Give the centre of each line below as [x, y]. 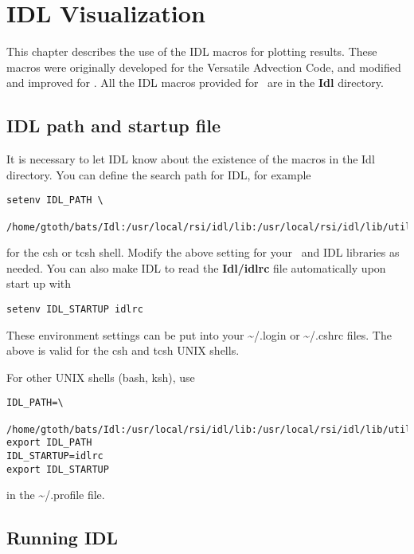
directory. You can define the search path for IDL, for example [159, 174]
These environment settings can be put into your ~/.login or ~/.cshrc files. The [199, 334]
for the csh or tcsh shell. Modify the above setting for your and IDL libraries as [203, 252]
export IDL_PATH [49, 443]
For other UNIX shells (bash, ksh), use [101, 377]
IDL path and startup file [113, 126]
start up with [39, 283]
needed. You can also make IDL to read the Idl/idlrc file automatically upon [196, 267]
